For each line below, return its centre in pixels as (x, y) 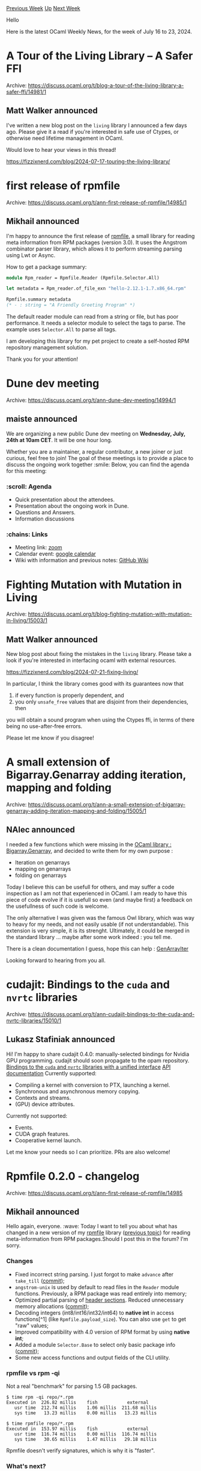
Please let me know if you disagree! (50, 738)
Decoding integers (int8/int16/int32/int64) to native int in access (94, 1313)
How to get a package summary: (46, 267)
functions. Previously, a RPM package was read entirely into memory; (101, 1293)
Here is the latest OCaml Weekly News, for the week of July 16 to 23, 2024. (99, 32)
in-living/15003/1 (27, 620)
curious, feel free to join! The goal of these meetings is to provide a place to (100, 458)
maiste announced (42, 419)
